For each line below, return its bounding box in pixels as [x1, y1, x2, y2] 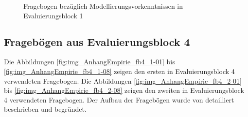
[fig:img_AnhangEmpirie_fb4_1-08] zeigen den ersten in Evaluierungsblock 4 [4, 66, 235, 76]
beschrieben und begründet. [4, 104, 87, 114]
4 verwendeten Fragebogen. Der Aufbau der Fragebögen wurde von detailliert [4, 94, 234, 104]
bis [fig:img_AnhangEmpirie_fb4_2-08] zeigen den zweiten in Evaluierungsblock [4, 85, 244, 95]
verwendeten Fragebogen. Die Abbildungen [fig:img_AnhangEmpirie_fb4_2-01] [4, 75, 242, 86]
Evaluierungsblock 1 [23, 10, 83, 20]
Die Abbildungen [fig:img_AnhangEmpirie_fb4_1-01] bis [4, 57, 175, 67]
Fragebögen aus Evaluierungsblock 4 [4, 34, 190, 49]
